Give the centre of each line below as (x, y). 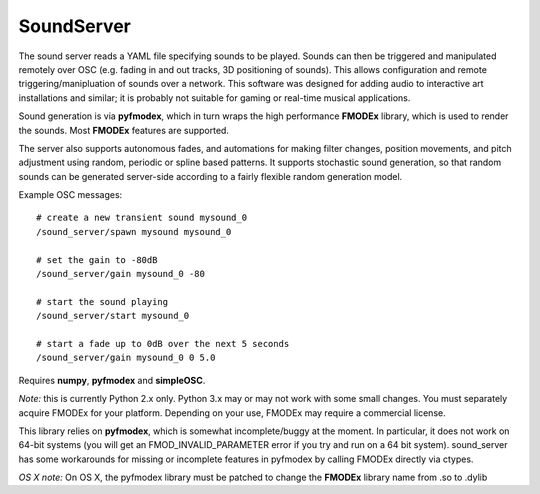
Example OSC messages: (70, 195)
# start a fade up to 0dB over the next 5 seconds (163, 343)
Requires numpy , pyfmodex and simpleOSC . (112, 380)
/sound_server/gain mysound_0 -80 (120, 274)
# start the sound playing (102, 301)
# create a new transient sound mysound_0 (142, 218)
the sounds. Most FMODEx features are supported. (124, 130)
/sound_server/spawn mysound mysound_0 (134, 231)
